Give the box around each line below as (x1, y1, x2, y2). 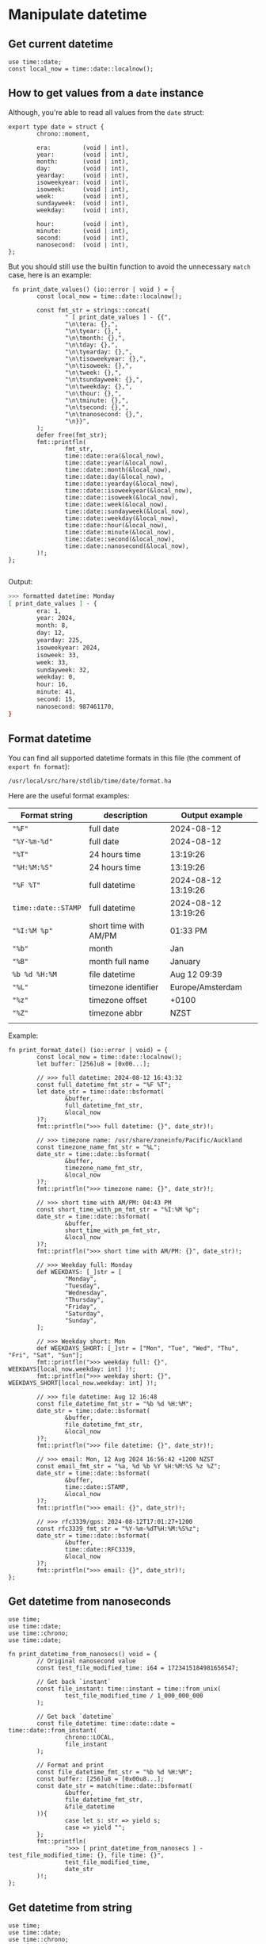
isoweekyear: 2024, (36, 644, 101, 652)
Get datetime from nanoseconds (8, 1594, 172, 1608)
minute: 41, (36, 688, 77, 696)
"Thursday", (64, 1295, 104, 1303)
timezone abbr (89, 1007, 143, 1018)
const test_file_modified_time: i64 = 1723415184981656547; (36, 1664, 239, 1672)
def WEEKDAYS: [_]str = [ (36, 1268, 123, 1276)
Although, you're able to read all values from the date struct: (8, 107, 204, 117)
